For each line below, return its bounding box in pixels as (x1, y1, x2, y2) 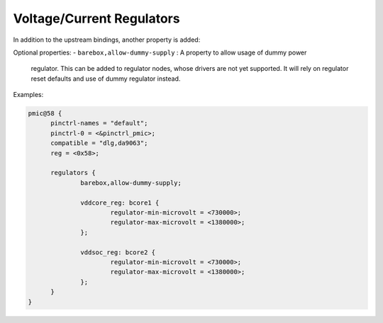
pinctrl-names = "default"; (50, 119, 148, 127)
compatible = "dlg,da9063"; (50, 139, 148, 147)
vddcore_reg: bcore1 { (80, 198, 160, 207)
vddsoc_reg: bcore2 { (80, 248, 156, 256)
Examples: (13, 91, 44, 99)
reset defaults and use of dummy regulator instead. (30, 74, 181, 83)
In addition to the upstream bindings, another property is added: (13, 35, 201, 44)
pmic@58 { (28, 110, 62, 118)
